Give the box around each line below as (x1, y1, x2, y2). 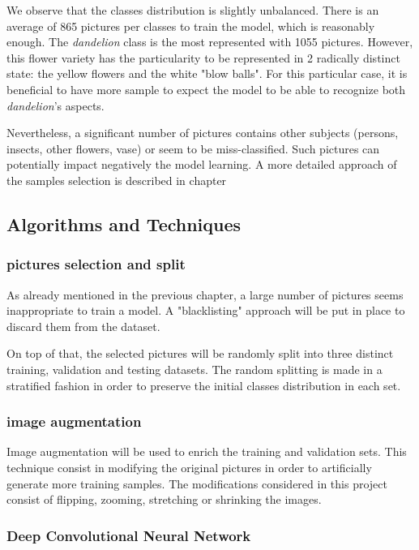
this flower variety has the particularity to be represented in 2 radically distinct (6, 49, 400, 66)
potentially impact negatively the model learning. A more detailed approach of (6, 156, 397, 173)
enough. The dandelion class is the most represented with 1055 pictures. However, (6, 33, 413, 50)
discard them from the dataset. (6, 317, 160, 334)
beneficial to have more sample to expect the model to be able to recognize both (6, 80, 406, 97)
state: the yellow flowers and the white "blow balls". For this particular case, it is (6, 65, 408, 82)
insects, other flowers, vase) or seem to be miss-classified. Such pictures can (6, 140, 380, 157)
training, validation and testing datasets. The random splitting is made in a (6, 360, 383, 377)
